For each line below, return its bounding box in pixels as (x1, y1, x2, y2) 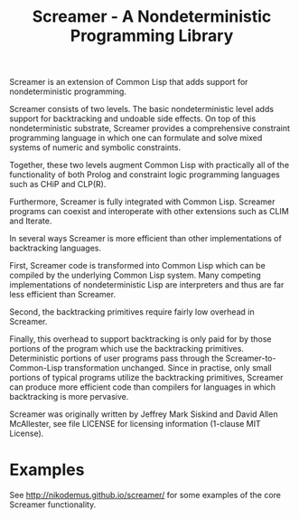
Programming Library (70, 25, 234, 46)
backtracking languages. (9, 242, 102, 254)
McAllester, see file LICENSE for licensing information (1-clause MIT (9, 419, 261, 429)
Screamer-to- (225, 353, 276, 363)
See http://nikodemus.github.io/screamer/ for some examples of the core (9, 490, 282, 501)
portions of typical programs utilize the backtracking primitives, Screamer (9, 373, 284, 383)
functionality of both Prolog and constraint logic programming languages (9, 169, 280, 180)
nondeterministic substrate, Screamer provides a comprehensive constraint (9, 123, 291, 134)
